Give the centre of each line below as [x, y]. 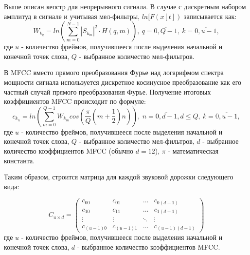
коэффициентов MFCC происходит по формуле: [75, 101]
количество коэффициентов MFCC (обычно [69, 150]
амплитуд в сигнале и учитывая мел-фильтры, [72, 16]
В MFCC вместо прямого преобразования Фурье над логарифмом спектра [114, 72]
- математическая [193, 150]
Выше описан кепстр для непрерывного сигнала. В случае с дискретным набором [125, 6]
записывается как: [210, 16]
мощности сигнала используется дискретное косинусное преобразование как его [123, 82]
